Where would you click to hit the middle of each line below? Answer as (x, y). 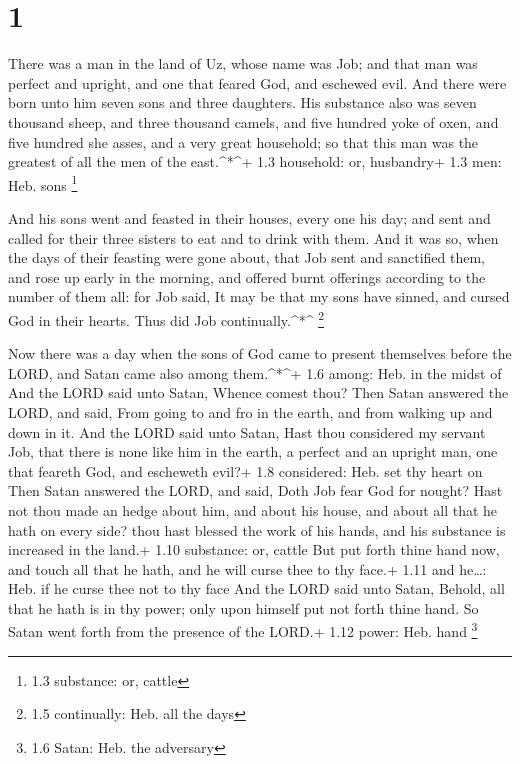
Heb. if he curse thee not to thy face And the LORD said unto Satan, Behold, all (256, 588)
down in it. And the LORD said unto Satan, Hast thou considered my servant (247, 431)
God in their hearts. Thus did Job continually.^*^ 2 (166, 318)
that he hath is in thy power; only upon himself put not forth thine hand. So (243, 607)
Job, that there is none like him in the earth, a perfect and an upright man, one (253, 451)
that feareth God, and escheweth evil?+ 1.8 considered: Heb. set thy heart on (245, 470)
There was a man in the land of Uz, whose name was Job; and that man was (243, 63)
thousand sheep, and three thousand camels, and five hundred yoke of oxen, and (253, 121)
